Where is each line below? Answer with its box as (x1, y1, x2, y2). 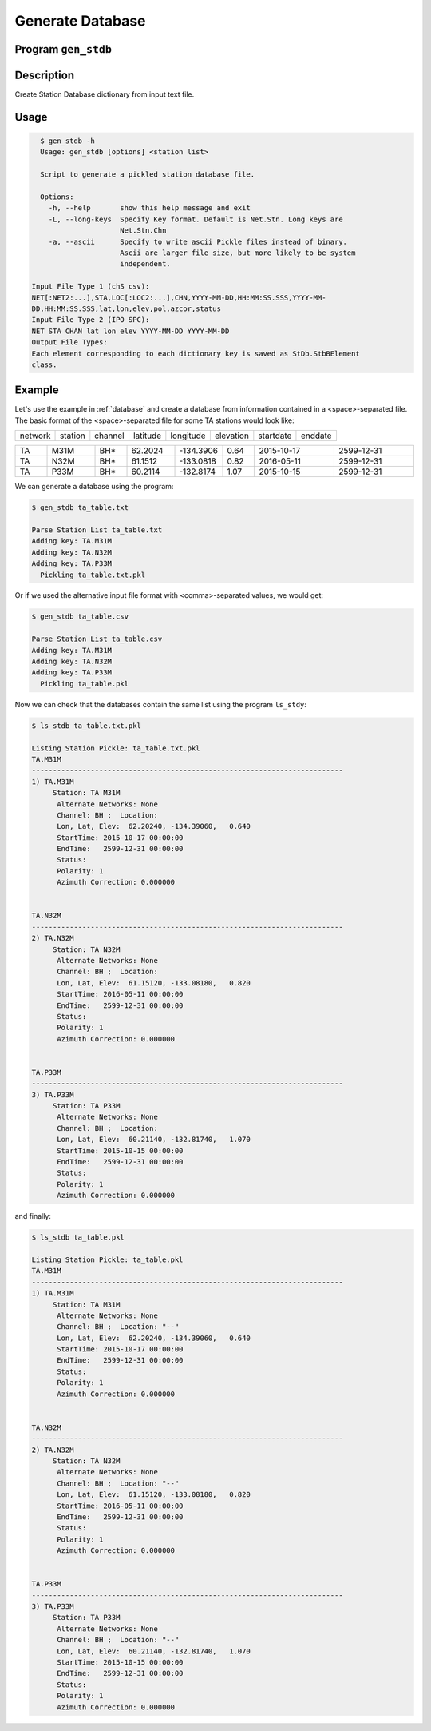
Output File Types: (31, 338, 108, 347)
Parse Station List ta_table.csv (31, 635, 163, 643)
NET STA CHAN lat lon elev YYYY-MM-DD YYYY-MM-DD (31, 326, 230, 336)
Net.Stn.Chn (120, 226, 167, 235)
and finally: (14, 1212, 52, 1221)
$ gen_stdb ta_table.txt (31, 503, 129, 512)
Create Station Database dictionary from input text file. (14, 90, 195, 99)
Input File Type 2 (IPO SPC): (31, 316, 150, 324)
